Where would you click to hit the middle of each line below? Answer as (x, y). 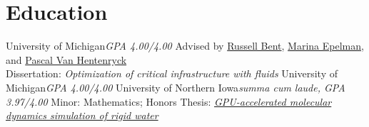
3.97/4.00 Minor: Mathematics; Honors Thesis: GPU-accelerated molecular (169, 101)
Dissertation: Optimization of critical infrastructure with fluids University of (172, 73)
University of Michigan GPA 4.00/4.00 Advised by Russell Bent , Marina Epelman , (185, 46)
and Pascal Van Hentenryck (66, 59)
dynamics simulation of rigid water (82, 115)
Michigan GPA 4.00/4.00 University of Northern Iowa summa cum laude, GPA (176, 87)
